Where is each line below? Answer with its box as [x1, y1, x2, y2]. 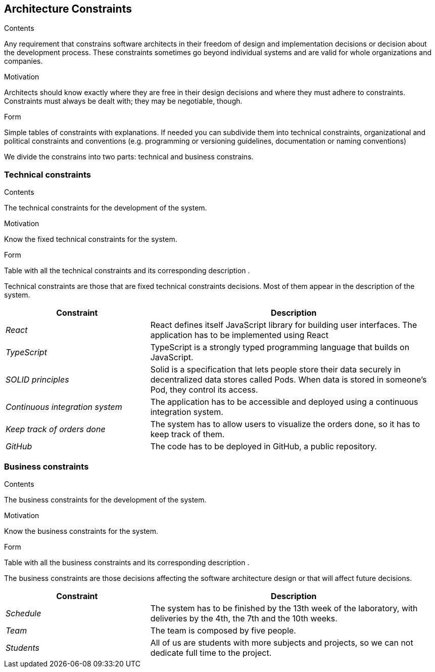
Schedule [6, 608, 41, 618]
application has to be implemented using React [150, 330, 328, 341]
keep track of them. [150, 429, 225, 440]
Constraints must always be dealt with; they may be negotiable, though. [4, 97, 243, 106]
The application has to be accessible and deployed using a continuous [150, 397, 418, 407]
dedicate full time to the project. [150, 647, 272, 658]
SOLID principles [6, 374, 69, 385]
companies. [4, 57, 43, 66]
